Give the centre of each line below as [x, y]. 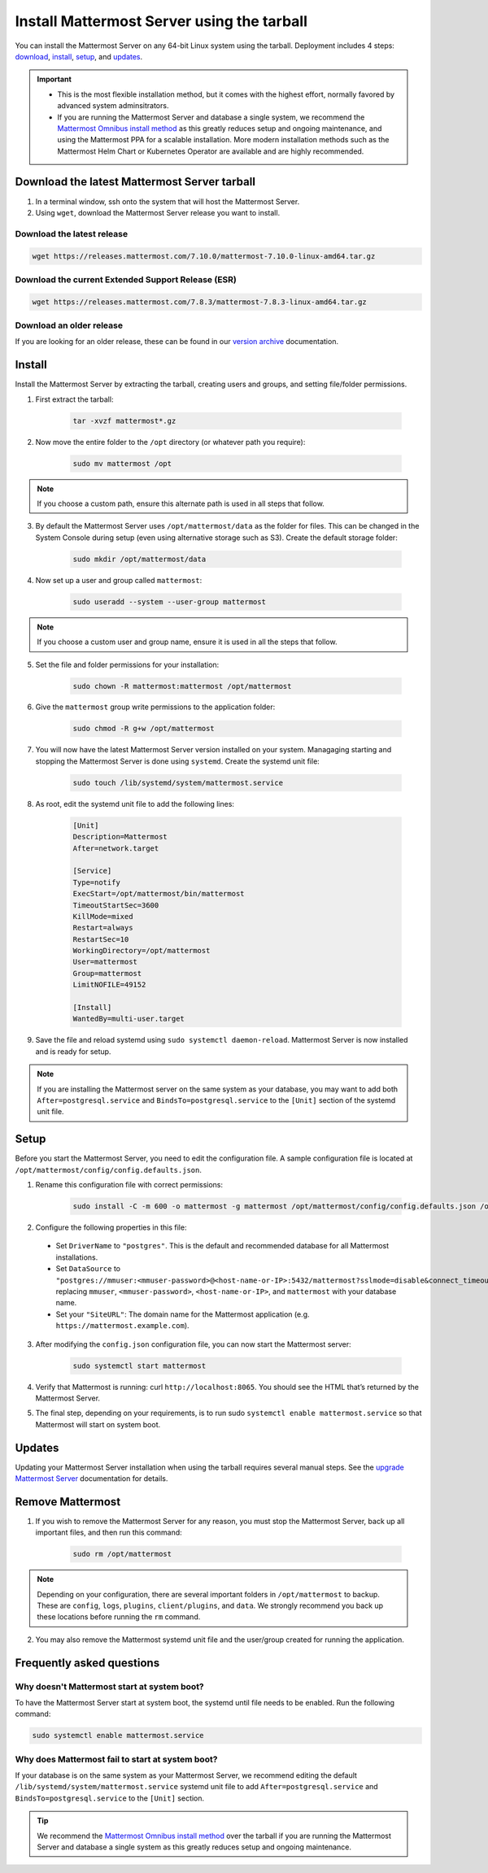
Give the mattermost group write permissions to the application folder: [155, 707]
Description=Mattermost [120, 837]
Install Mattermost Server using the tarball [161, 21]
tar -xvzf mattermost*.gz [124, 420]
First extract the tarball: [74, 399]
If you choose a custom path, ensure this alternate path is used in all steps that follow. [181, 503]
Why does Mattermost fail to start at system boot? [116, 1759]
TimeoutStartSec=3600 [116, 905]
